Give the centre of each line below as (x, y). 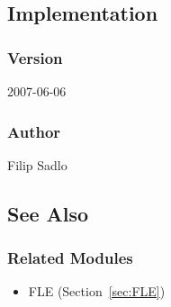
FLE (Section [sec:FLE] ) (97, 291)
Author (34, 131)
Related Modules (70, 258)
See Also (48, 213)
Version (35, 57)
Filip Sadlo (37, 164)
